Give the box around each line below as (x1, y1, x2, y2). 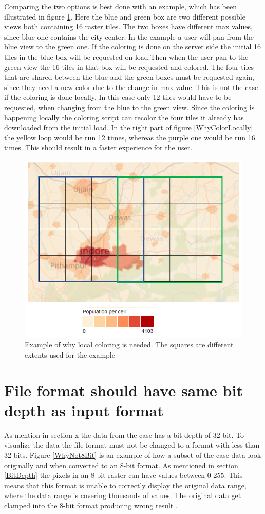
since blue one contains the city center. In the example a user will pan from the (4, 31, 254, 42)
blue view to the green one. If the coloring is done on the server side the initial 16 (4, 41, 261, 52)
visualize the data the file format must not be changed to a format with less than (4, 439, 260, 450)
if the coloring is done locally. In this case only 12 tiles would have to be (4, 92, 232, 102)
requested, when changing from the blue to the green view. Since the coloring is (4, 101, 255, 112)
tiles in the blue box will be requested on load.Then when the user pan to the (4, 51, 249, 62)
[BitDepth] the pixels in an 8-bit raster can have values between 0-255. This (4, 470, 243, 481)
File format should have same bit (4, 379, 243, 400)
